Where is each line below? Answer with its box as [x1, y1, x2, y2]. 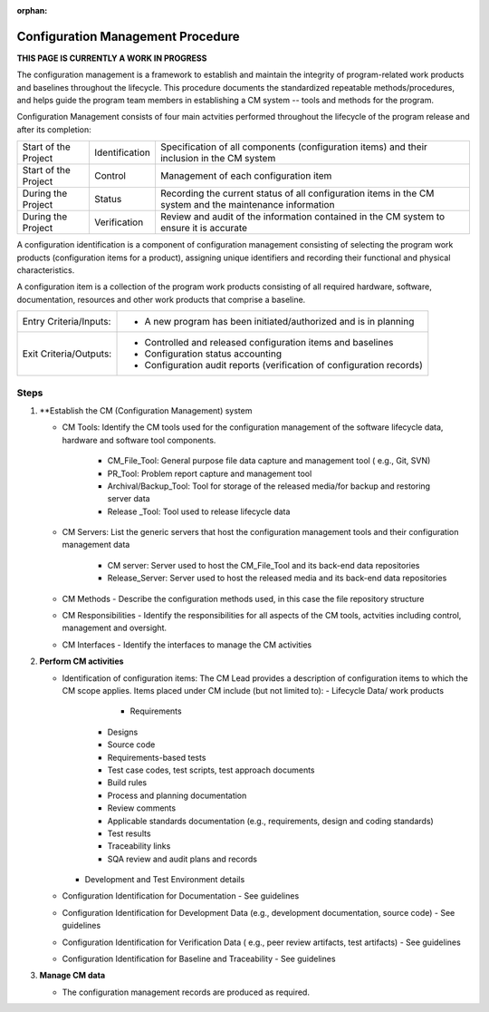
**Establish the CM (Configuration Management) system [39, 404, 253, 416]
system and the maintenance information [159, 199, 335, 211]
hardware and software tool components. [62, 434, 216, 445]
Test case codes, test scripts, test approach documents [107, 764, 315, 775]
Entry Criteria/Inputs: [22, 316, 111, 328]
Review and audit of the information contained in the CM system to [159, 210, 446, 223]
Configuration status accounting [144, 347, 283, 360]
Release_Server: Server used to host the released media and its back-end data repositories [107, 572, 447, 584]
